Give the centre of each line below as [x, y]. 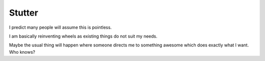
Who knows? [22, 52]
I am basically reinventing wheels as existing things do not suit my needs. [83, 36]
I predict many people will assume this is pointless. [60, 27]
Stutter [24, 13]
